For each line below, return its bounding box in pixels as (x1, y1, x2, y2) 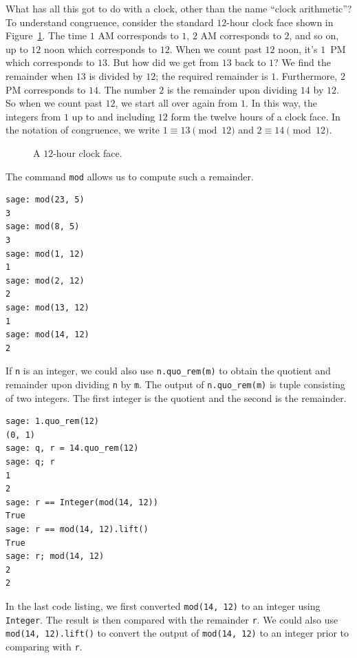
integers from (6, 109, 61, 123)
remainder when (6, 68, 74, 83)
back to (235, 55, 266, 70)
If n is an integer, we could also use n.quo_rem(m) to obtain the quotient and (6, 363, 331, 378)
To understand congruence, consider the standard (6, 14, 214, 29)
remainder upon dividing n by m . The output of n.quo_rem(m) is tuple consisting (6, 376, 345, 391)
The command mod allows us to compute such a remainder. (6, 169, 254, 183)
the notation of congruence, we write (6, 123, 160, 137)
